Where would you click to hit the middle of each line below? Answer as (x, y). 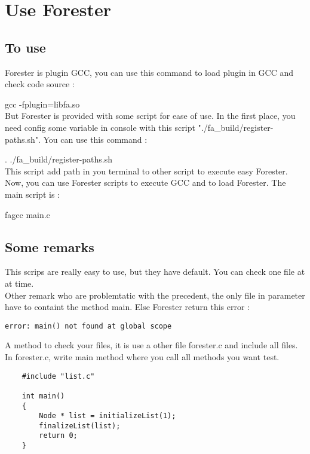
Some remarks (50, 246)
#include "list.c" (58, 376)
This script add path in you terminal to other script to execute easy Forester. (146, 171)
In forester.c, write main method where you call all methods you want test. (142, 356)
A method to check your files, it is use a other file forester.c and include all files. (151, 345)
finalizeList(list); (80, 426)
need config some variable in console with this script (100, 127)
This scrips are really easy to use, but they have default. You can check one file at (155, 272)
